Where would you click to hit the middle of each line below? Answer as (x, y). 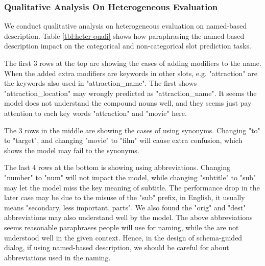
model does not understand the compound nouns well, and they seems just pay (128, 103)
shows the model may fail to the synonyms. (72, 150)
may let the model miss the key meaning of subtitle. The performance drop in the (132, 187)
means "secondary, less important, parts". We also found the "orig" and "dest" (125, 207)
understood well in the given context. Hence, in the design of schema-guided (123, 237)
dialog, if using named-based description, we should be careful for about (117, 247)
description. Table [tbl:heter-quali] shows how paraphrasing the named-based (124, 35)
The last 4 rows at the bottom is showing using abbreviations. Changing (117, 167)
